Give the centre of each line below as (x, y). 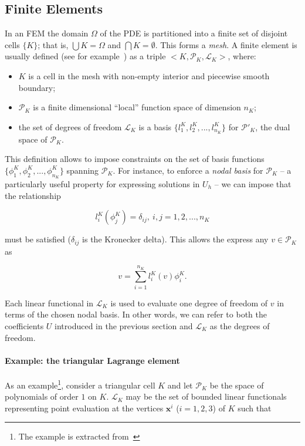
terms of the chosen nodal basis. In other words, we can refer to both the (136, 314)
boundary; (37, 87)
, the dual (273, 126)
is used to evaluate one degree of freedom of (189, 303)
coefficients (24, 325)
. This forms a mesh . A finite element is (226, 44)
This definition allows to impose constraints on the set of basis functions (135, 159)
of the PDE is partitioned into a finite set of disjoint (194, 33)
